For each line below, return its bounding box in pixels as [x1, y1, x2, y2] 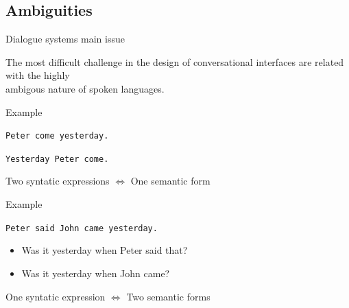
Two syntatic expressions [5, 174, 110, 188]
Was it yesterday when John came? [21, 265, 170, 280]
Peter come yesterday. [5, 131, 109, 141]
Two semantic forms [126, 289, 210, 303]
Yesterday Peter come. [5, 154, 109, 164]
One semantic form [130, 174, 210, 188]
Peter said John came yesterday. [5, 223, 158, 233]
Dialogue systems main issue [5, 32, 125, 46]
